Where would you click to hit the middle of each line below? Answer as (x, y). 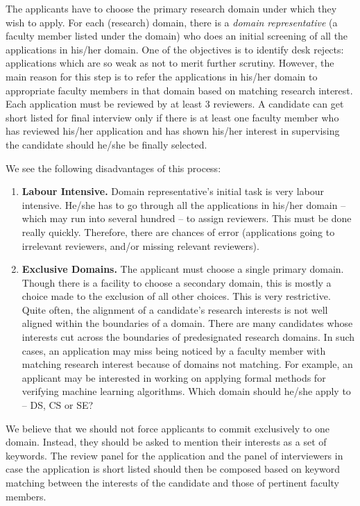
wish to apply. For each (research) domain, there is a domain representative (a (172, 22)
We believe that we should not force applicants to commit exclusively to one (168, 428)
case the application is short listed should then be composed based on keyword (173, 469)
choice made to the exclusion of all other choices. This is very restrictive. (176, 296)
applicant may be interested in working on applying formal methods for (174, 377)
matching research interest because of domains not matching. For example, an (187, 364)
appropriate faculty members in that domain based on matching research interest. (179, 90)
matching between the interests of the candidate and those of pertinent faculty (172, 482)
